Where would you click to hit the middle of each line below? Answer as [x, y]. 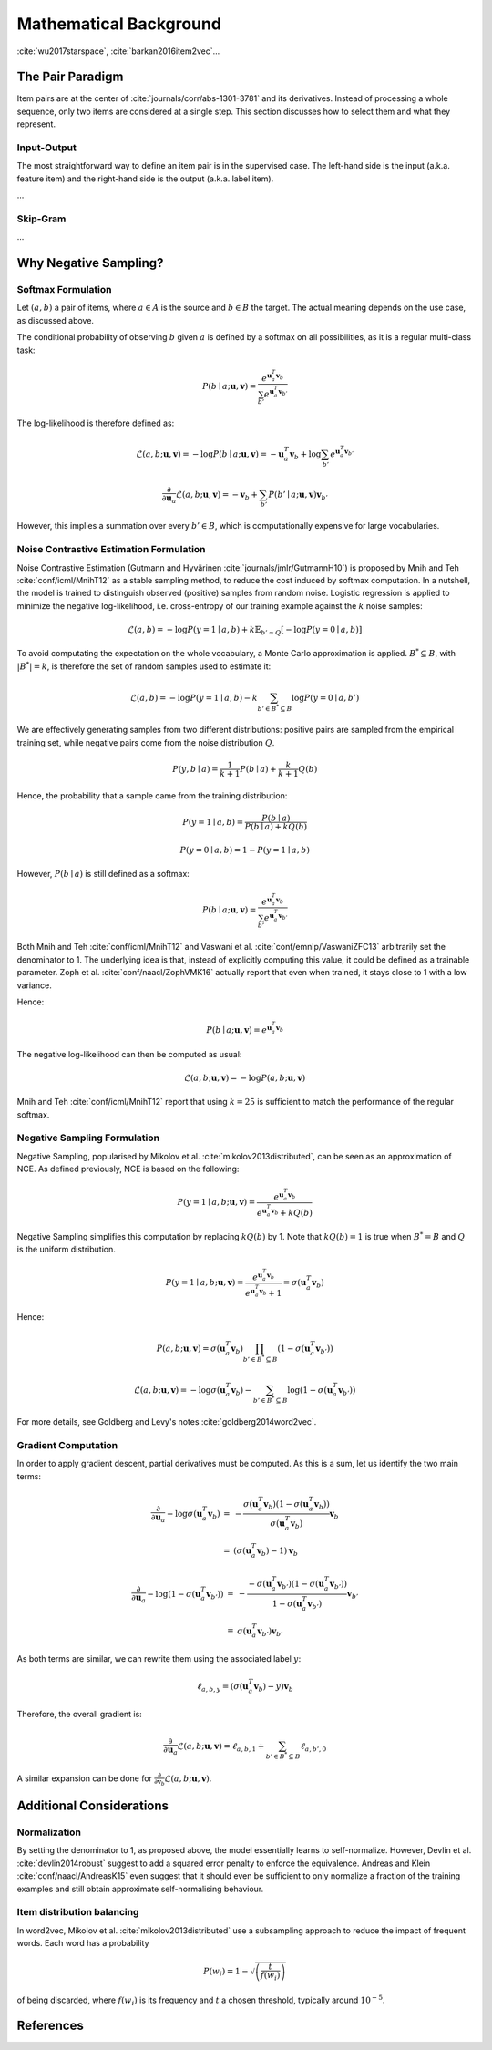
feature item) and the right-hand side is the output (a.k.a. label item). [145, 179]
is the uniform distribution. [66, 1250]
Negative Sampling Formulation [88, 1138]
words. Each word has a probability [83, 1943]
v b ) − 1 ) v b [277, 1551]
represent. [36, 124]
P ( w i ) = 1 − [226, 1972]
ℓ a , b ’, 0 [313, 1747]
